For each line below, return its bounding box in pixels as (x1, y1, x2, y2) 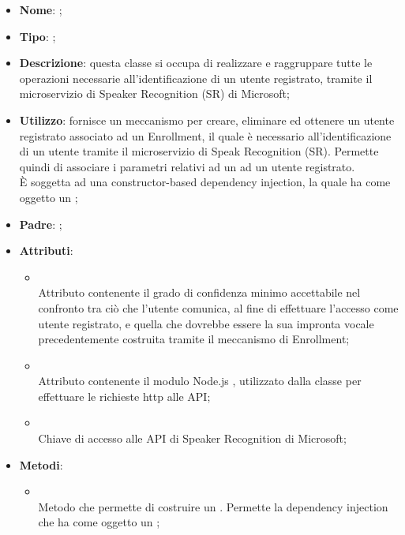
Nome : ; (19, 2, 62, 17)
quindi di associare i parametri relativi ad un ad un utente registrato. (19, 158, 355, 174)
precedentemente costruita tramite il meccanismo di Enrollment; (38, 331, 350, 347)
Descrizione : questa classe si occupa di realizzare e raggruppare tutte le (19, 54, 373, 71)
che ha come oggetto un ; (38, 514, 160, 530)
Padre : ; (19, 215, 62, 232)
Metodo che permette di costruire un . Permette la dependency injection (38, 498, 388, 514)
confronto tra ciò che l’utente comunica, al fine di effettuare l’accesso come (38, 299, 399, 316)
